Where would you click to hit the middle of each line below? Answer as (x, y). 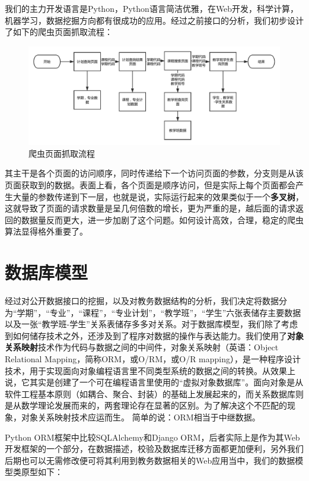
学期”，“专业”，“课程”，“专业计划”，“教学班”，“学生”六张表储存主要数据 (159, 312)
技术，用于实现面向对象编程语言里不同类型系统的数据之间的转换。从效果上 (150, 370)
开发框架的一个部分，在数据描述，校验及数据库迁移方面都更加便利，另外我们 (154, 449)
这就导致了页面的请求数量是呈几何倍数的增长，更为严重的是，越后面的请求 (150, 208)
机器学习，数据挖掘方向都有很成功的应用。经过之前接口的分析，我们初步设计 (154, 20)
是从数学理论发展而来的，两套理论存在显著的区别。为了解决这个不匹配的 (146, 405)
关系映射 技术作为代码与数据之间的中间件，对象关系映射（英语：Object (142, 347)
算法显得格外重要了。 (46, 231)
